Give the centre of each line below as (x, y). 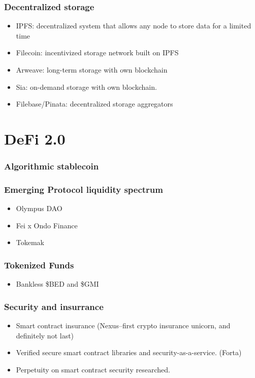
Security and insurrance (54, 306)
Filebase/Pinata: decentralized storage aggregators (94, 104)
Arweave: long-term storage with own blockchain (92, 70)
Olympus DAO (39, 208)
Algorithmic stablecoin (52, 166)
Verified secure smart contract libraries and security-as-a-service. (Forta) (129, 352)
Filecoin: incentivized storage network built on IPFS (97, 53)
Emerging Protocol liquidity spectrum (84, 189)
